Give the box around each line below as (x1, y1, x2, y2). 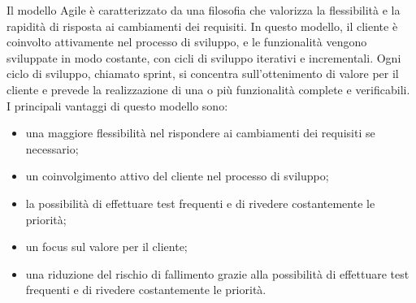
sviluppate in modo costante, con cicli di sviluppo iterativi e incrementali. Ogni (6, 49, 401, 66)
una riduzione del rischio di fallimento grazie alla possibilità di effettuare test (25, 265, 409, 282)
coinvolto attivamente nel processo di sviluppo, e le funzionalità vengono (6, 33, 367, 50)
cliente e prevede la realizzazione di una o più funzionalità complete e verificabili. (6, 80, 410, 97)
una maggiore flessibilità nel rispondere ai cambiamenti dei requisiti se (25, 124, 375, 141)
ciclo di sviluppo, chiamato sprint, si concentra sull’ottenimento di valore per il (6, 65, 399, 82)
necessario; (25, 140, 79, 157)
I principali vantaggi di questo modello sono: (6, 97, 228, 114)
